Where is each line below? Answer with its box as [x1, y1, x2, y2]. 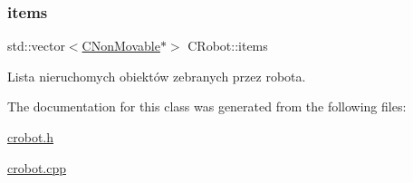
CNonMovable [82, 36, 160, 55]
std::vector [7, 36, 65, 55]
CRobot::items [187, 36, 268, 55]
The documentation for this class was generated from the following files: [7, 97, 407, 116]
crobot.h [7, 128, 54, 146]
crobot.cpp [7, 158, 67, 177]
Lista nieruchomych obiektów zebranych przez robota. [7, 66, 306, 85]
